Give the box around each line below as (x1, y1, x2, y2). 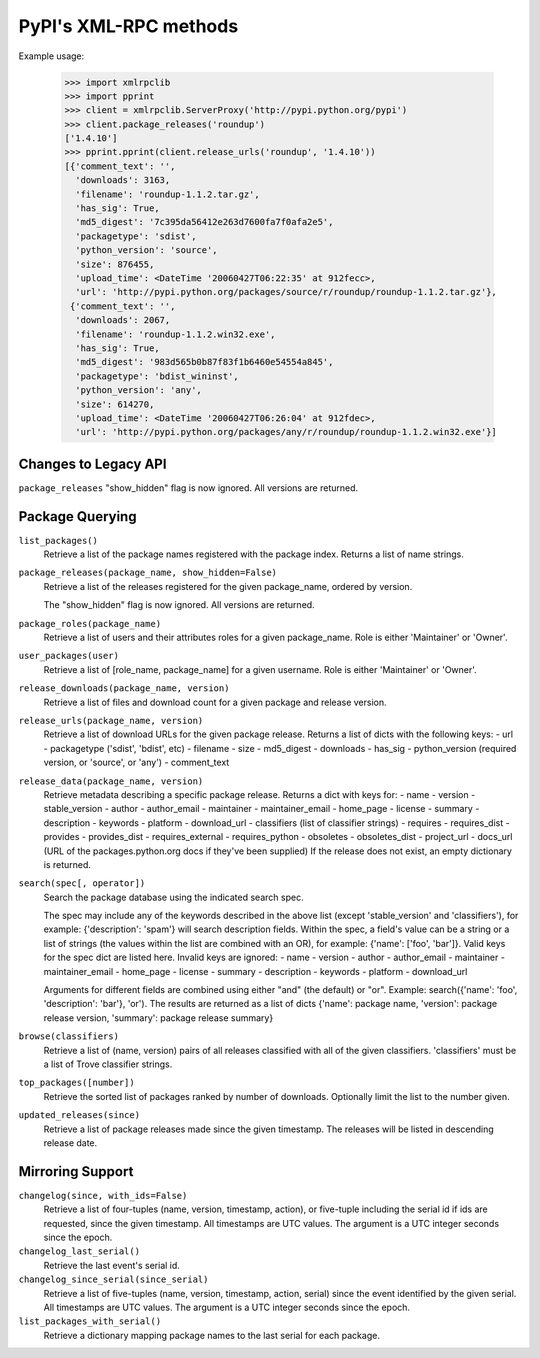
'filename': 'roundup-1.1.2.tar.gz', (75, 188, 260, 200)
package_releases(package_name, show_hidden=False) (18, 567, 278, 579)
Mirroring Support (18, 1163, 134, 1180)
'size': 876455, (75, 258, 155, 270)
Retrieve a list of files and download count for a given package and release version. (43, 696, 387, 708)
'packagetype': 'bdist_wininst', (75, 370, 239, 382)
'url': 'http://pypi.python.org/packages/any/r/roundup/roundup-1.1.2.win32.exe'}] (75, 426, 497, 438)
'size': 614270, (75, 398, 155, 410)
